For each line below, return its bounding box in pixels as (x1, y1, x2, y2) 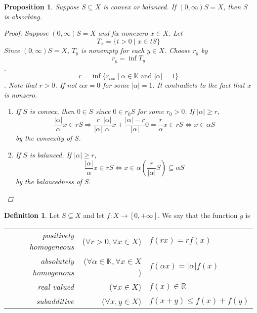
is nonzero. (4, 89, 37, 100)
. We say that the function (158, 209, 238, 220)
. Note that (4, 80, 37, 90)
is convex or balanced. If (103, 1, 176, 11)
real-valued (38, 281, 74, 293)
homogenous (32, 266, 74, 278)
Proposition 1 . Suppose (4, 1, 79, 11)
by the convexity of (15, 133, 72, 143)
